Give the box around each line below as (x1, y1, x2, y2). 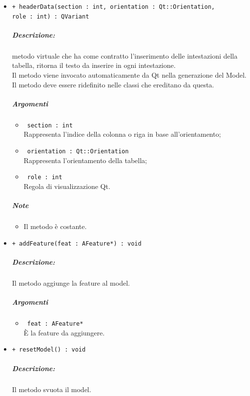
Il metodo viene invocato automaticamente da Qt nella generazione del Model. (12, 70, 247, 80)
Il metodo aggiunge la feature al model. (12, 277, 130, 288)
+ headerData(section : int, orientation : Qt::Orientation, (12, 3, 215, 10)
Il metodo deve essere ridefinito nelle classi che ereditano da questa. (12, 79, 214, 89)
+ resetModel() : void (12, 346, 86, 354)
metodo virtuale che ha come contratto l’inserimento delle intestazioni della (12, 50, 238, 61)
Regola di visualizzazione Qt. (23, 181, 110, 191)
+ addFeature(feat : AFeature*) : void (12, 240, 142, 247)
